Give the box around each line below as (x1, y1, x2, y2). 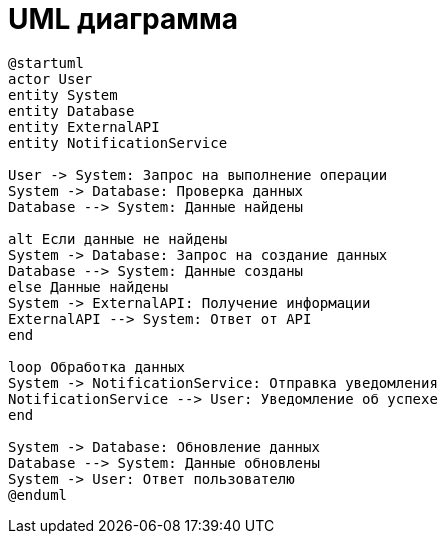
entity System (8, 86, 118, 103)
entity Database (8, 102, 135, 119)
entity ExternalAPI (8, 118, 160, 135)
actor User (8, 70, 93, 87)
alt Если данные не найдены (8, 230, 228, 247)
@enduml (8, 486, 68, 503)
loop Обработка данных (8, 358, 186, 375)
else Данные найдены (8, 278, 169, 295)
